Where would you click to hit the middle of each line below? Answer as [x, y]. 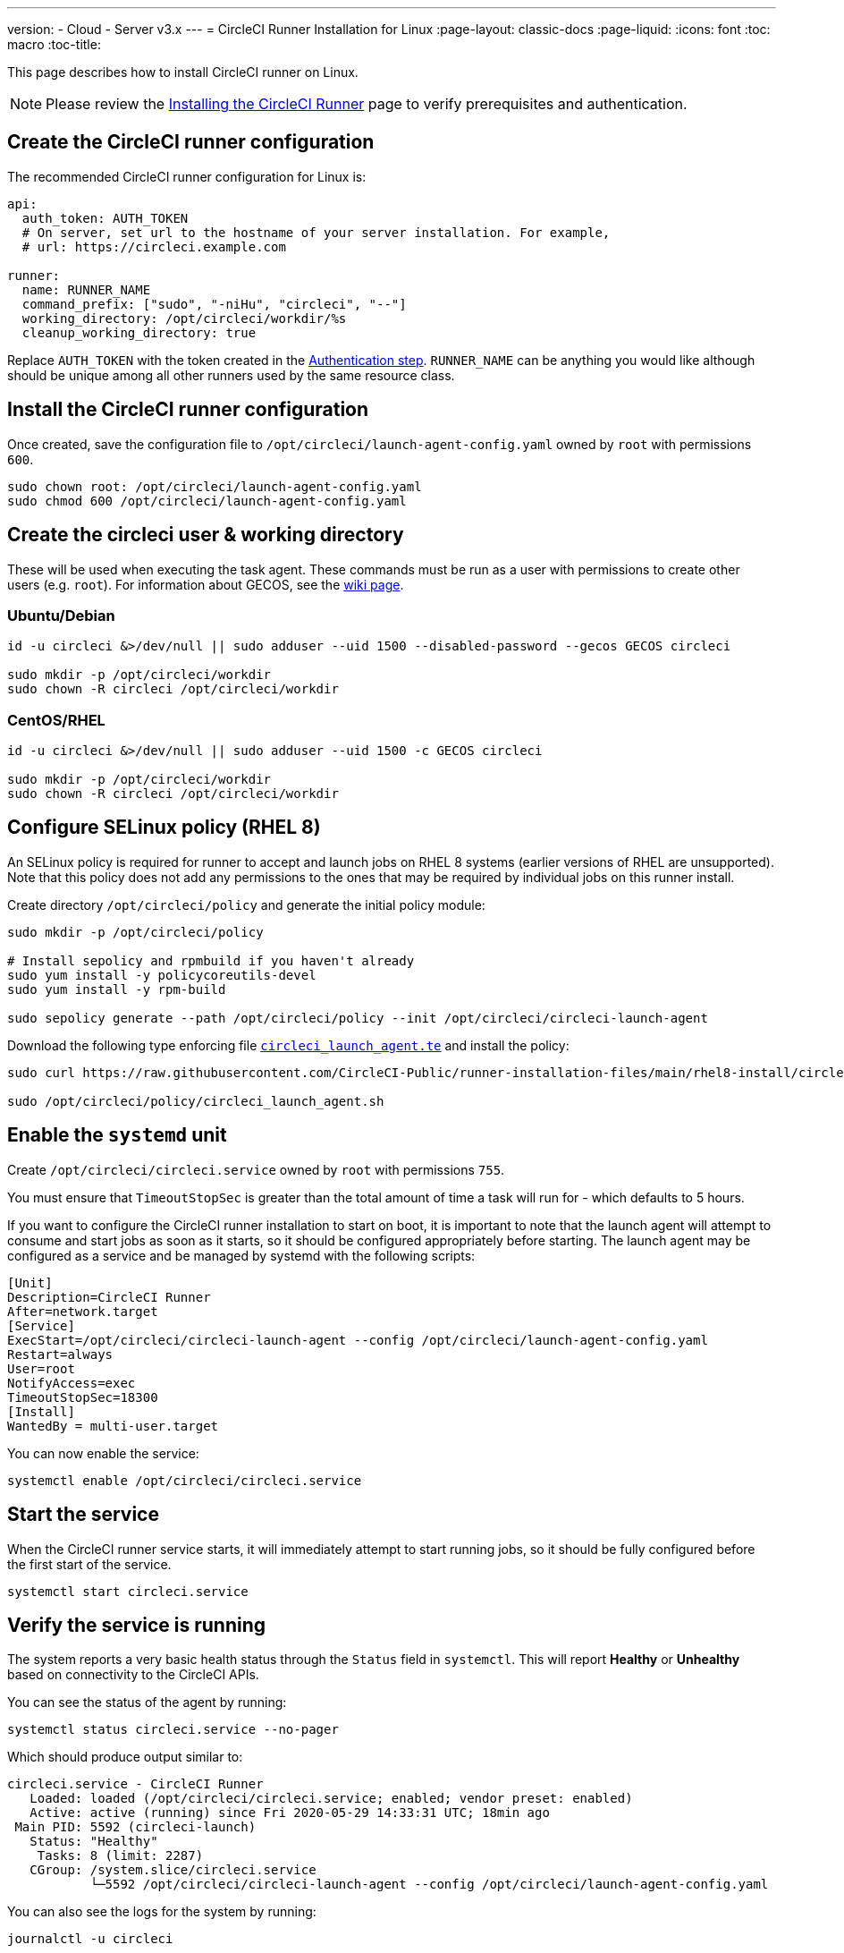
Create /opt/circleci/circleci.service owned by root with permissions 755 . [256, 1169]
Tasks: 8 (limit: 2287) [120, 1856]
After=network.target [83, 1311]
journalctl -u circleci [90, 1939]
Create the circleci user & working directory [206, 535]
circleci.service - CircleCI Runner [135, 1784]
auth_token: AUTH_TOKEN [105, 218]
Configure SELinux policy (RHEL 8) [164, 828]
